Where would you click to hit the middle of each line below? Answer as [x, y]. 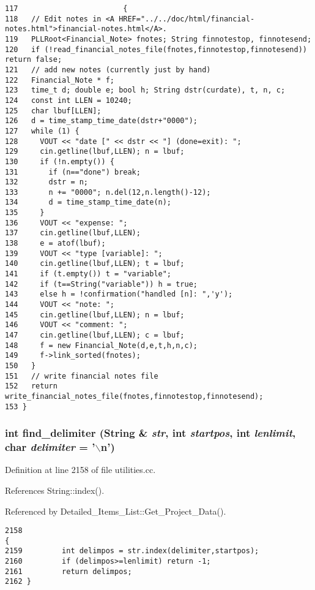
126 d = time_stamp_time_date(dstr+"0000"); [101, 121]
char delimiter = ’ [50, 447]
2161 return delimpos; [69, 571]
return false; [34, 60]
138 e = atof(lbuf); [55, 244]
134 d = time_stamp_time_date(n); [88, 202]
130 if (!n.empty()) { [60, 161]
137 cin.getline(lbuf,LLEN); [73, 233]
